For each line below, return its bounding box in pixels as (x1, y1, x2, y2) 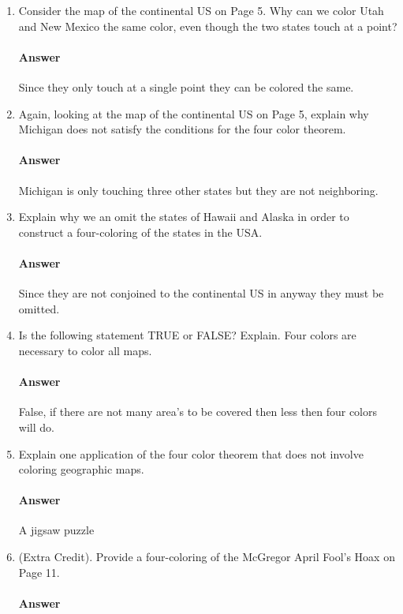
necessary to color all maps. (18, 342, 152, 358)
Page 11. (18, 563, 60, 580)
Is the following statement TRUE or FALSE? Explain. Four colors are (18, 327, 356, 343)
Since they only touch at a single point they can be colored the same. (18, 78, 354, 95)
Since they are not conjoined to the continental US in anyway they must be (18, 285, 384, 301)
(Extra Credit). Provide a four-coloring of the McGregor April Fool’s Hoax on (18, 548, 395, 565)
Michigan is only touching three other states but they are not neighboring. (18, 182, 379, 198)
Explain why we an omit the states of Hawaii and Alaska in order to (18, 208, 349, 225)
